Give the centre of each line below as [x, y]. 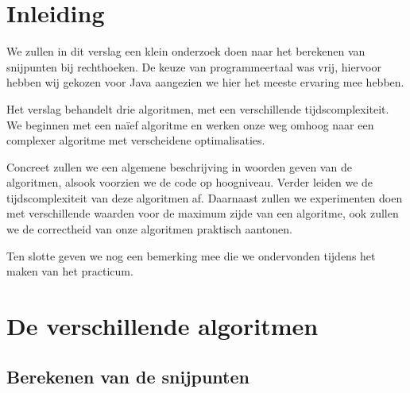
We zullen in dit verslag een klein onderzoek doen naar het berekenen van [186, 51]
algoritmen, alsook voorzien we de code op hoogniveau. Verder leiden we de [190, 182]
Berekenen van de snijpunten [128, 376]
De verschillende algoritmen [162, 326]
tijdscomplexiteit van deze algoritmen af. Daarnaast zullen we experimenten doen [205, 197]
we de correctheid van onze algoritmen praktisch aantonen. [149, 229]
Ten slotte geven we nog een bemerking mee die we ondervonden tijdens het [191, 255]
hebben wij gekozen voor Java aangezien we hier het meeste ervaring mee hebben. [205, 82]
